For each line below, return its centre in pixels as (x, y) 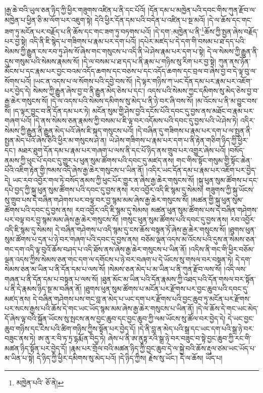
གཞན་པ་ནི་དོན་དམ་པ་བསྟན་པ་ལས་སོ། (51, 279)
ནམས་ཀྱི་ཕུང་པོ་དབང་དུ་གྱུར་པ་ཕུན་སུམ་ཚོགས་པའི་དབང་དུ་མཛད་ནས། (89, 160)
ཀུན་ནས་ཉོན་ (234, 61)
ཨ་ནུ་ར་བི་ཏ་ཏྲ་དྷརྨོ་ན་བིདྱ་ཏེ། (72, 338)
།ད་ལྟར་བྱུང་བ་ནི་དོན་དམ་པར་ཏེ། (52, 110)
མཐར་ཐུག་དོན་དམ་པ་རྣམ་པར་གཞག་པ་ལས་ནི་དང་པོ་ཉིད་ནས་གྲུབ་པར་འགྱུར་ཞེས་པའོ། (122, 150)
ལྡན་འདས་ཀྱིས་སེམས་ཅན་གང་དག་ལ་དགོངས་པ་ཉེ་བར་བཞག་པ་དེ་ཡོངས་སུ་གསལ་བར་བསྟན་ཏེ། (119, 259)
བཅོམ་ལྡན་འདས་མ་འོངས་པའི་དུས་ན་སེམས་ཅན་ (198, 239)
